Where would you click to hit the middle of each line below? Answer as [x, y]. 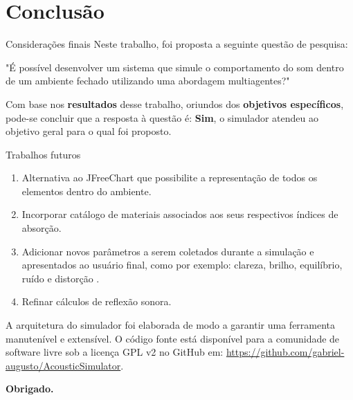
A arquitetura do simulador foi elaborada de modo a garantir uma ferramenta [171, 325]
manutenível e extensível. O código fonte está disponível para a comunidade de [173, 338]
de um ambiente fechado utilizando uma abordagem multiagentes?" [148, 81]
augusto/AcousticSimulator [63, 365]
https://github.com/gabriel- [285, 352]
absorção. [42, 228]
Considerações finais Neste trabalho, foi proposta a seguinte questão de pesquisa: [177, 44]
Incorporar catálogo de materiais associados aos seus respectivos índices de [180, 214]
